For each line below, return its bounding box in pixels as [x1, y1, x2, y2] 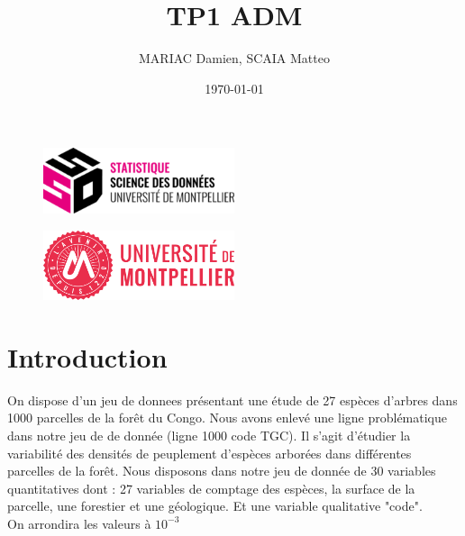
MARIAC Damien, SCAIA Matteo [139, 49, 330, 68]
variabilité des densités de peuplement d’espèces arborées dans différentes [7, 443, 412, 462]
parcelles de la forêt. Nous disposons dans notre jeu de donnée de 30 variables [7, 461, 436, 480]
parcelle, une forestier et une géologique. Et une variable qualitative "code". [7, 496, 423, 515]
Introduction [7, 338, 168, 375]
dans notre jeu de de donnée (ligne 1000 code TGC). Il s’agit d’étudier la [7, 425, 411, 444]
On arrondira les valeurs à [7, 513, 151, 532]
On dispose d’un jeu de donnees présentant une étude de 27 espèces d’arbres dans [7, 390, 458, 409]
